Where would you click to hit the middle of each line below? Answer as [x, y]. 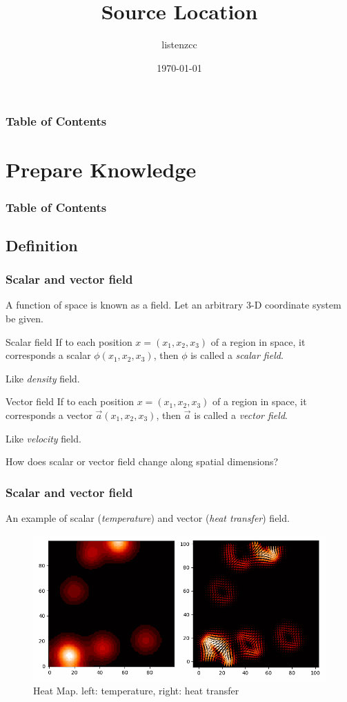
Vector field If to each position [70, 401]
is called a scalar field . [237, 355]
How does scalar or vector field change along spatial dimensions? [142, 461]
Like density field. [43, 378]
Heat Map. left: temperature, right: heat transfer [136, 691]
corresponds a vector [49, 415]
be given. [24, 319]
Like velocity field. [43, 438]
